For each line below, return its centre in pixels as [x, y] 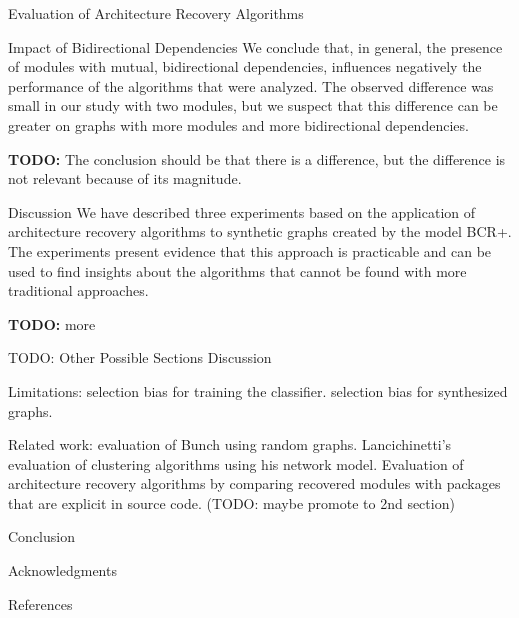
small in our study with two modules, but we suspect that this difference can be [253, 105]
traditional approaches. [78, 290]
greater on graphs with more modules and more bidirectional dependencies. [238, 124]
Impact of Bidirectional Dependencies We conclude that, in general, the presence [255, 46]
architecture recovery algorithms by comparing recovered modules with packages [254, 483]
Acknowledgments [62, 570]
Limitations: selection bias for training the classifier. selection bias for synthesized [258, 390]
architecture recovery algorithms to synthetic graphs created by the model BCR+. [260, 231]
